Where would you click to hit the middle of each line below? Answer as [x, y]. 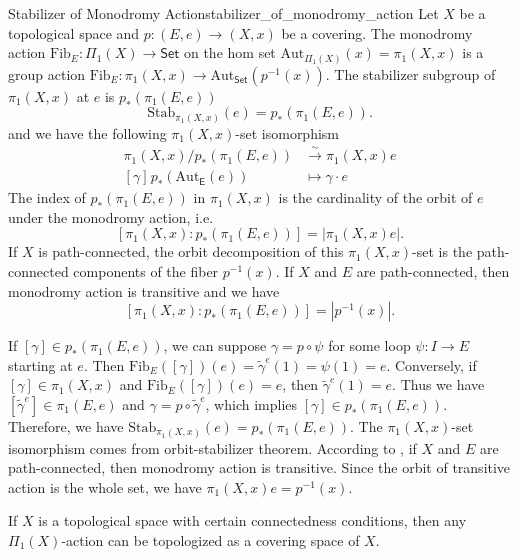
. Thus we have [438, 384]
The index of [47, 197]
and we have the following [87, 132]
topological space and [74, 32]
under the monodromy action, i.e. [111, 216]
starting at [40, 364]
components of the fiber [146, 271]
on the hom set [229, 52]
